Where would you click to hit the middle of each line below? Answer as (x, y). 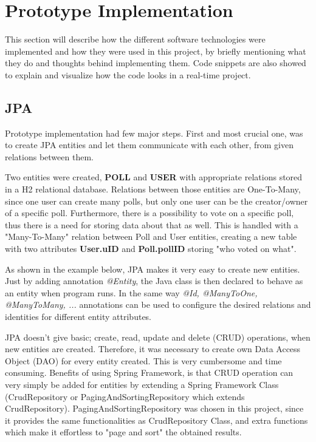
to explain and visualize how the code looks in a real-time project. (128, 74)
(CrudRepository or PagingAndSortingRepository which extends (125, 396)
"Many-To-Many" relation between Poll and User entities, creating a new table (151, 236)
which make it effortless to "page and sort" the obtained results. (123, 432)
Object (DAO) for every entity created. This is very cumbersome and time (143, 360)
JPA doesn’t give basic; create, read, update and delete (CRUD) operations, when (158, 337)
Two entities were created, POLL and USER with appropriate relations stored (154, 177)
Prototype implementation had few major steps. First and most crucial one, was (154, 133)
